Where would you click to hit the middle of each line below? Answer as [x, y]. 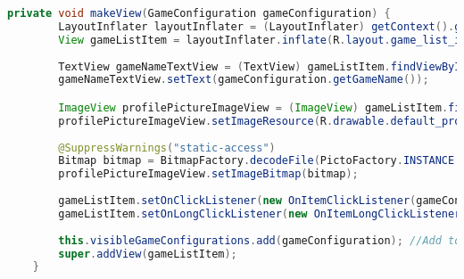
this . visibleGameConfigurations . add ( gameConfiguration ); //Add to [260, 240]
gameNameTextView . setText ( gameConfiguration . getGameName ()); [244, 80]
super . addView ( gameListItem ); [148, 254]
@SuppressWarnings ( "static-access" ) [167, 148]
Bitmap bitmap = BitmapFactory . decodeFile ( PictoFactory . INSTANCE [257, 161]
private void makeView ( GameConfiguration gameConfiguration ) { [199, 13]
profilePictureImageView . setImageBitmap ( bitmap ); [208, 174]
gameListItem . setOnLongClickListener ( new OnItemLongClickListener [260, 213]
